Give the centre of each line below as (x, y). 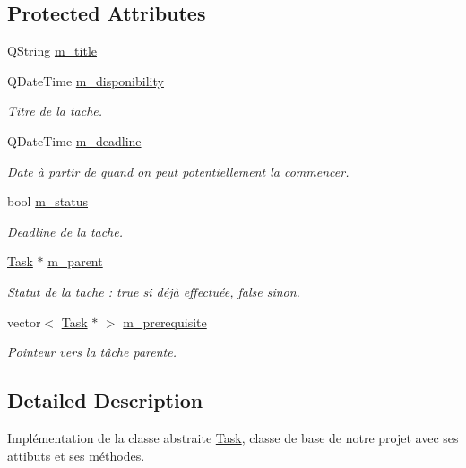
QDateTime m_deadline (74, 140)
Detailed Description (105, 400)
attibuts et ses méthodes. (76, 455)
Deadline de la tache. (65, 231)
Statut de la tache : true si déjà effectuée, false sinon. (154, 291)
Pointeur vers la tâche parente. (92, 352)
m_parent (75, 261)
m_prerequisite (165, 321)
